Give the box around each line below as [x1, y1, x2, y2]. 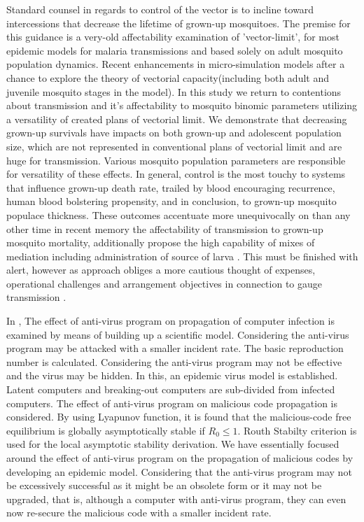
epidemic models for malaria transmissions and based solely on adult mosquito [6, 43, 343, 57]
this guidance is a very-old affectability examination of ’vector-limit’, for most [6, 29, 339, 44]
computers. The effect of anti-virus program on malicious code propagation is [6, 395, 337, 410]
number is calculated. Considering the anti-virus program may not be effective [6, 354, 342, 369]
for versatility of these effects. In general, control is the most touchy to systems [6, 167, 346, 181]
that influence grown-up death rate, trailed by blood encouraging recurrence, [6, 180, 335, 195]
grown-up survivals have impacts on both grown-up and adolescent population [6, 125, 342, 140]
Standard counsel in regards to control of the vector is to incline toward [6, 2, 314, 16]
